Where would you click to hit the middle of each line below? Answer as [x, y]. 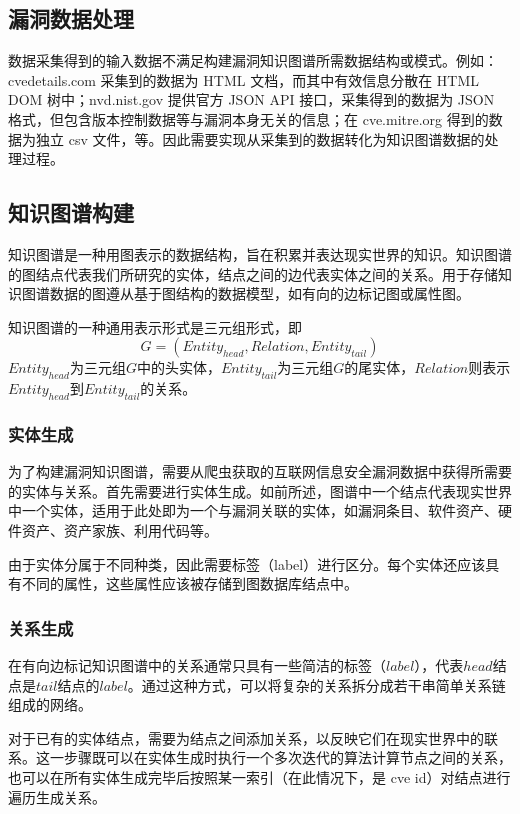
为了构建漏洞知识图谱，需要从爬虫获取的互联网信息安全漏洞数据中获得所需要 [260, 471]
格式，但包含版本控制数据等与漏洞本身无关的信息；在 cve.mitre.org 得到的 [248, 118]
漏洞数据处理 [71, 18]
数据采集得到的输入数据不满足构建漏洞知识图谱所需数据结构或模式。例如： [253, 60]
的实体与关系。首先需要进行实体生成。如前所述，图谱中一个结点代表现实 [246, 490]
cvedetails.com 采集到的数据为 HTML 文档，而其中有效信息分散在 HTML [243, 79]
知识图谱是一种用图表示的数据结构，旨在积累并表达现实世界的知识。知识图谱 [260, 253]
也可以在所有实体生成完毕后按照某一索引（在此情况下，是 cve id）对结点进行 [259, 776]
